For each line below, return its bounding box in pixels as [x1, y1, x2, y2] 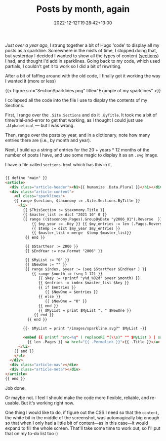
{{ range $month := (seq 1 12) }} [31, 271, 103, 276]
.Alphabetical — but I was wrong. [5, 122, 75, 128]
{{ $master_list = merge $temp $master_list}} [31, 230, 132, 235]
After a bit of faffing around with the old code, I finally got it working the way [5, 73, 161, 78]
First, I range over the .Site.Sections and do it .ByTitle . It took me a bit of [5, 112, 157, 118]
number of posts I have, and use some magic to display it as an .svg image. [5, 152, 159, 158]
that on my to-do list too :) [5, 430, 58, 436]
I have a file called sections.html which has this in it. [5, 161, 112, 167]
